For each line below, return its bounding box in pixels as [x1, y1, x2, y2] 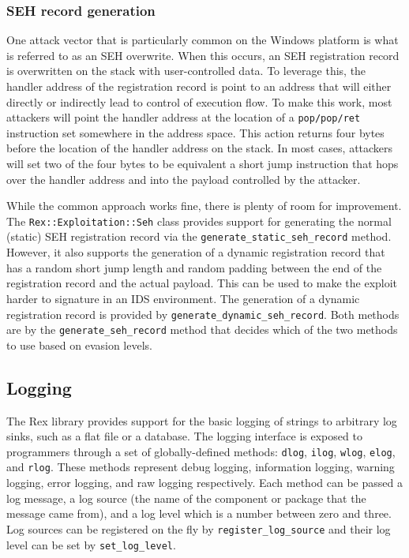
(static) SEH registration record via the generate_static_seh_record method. [6, 228, 392, 245]
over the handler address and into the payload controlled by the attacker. [6, 170, 361, 187]
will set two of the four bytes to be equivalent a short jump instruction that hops [6, 155, 399, 172]
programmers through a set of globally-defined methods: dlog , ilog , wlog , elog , [6, 443, 396, 459]
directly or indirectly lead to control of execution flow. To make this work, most [6, 93, 392, 110]
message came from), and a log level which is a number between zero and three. [6, 505, 392, 522]
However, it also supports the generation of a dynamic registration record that [6, 244, 385, 260]
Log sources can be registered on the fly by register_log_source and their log [6, 520, 391, 537]
